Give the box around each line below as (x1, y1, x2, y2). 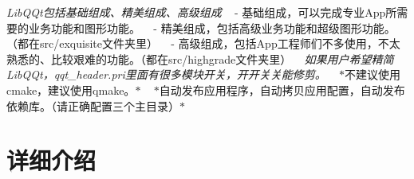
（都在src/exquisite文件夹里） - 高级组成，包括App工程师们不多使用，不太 (6, 35, 400, 52)
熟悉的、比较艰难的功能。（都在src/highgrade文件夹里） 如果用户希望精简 (6, 50, 394, 67)
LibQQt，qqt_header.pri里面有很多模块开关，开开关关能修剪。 (6, 66, 326, 83)
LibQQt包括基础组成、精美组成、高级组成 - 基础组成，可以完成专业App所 (6, 4, 397, 20)
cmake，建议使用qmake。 (6, 81, 136, 98)
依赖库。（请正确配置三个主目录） (6, 97, 179, 114)
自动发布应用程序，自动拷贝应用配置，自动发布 (159, 81, 405, 98)
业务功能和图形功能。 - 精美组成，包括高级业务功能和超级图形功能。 (28, 19, 396, 36)
